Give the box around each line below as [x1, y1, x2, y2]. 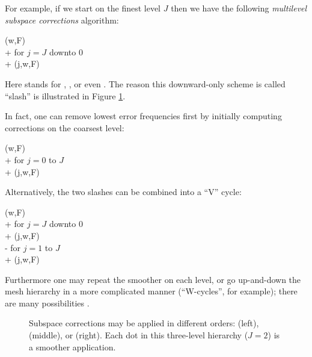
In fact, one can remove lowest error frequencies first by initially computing [5, 110, 282, 122]
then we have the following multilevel [171, 2, 307, 14]
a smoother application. [29, 340, 116, 353]
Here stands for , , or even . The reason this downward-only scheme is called [5, 77, 286, 90]
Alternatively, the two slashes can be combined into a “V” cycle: [5, 185, 242, 198]
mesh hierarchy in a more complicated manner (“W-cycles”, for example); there [5, 285, 298, 297]
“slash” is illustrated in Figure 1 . [5, 89, 126, 102]
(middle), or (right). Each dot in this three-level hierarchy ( [29, 329, 248, 341]
